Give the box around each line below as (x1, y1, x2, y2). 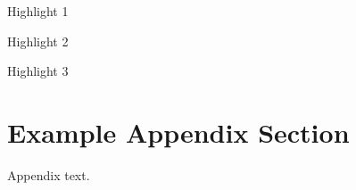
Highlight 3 (7, 62, 69, 80)
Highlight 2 (7, 31, 69, 50)
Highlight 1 (7, 2, 69, 20)
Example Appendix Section (7, 113, 350, 150)
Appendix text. (7, 165, 90, 184)
